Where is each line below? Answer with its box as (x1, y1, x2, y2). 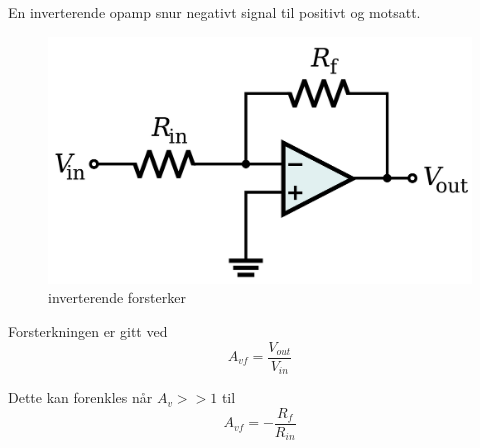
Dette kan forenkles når (8, 387, 153, 408)
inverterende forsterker (48, 287, 186, 308)
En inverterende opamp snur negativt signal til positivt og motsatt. (8, 2, 421, 22)
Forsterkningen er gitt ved (8, 320, 168, 341)
